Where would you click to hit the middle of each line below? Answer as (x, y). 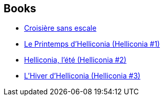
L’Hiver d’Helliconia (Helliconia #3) (82, 76)
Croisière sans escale (60, 28)
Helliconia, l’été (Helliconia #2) (75, 60)
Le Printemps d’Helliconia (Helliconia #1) (92, 44)
